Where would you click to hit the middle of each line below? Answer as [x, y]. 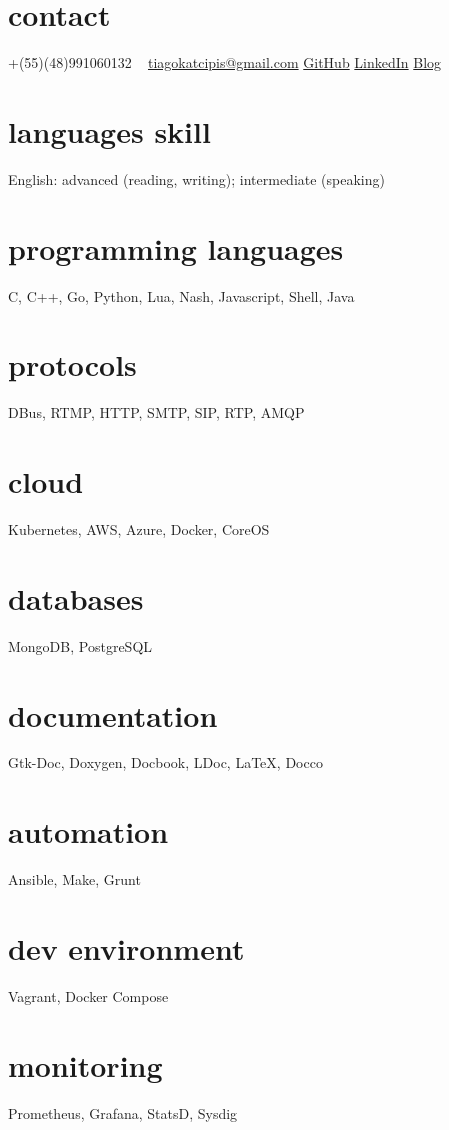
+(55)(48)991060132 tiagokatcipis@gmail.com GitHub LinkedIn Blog [225, 62]
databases [76, 597]
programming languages [176, 247]
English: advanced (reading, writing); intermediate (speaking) [196, 178]
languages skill [109, 130]
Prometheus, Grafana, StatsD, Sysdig [123, 1112]
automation [88, 831]
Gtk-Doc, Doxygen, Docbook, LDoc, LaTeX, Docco [165, 762]
